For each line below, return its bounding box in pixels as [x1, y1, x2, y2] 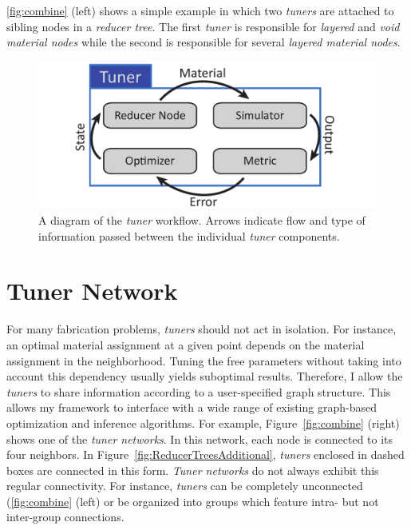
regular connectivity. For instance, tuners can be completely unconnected [6, 477, 363, 494]
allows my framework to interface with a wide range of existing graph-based [6, 399, 377, 416]
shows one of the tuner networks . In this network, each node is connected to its [6, 430, 393, 447]
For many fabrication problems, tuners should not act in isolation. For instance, [6, 321, 397, 337]
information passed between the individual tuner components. [38, 227, 340, 244]
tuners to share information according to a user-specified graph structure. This [6, 383, 391, 400]
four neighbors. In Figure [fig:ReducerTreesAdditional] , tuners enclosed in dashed [6, 446, 405, 463]
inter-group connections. [6, 508, 124, 525]
